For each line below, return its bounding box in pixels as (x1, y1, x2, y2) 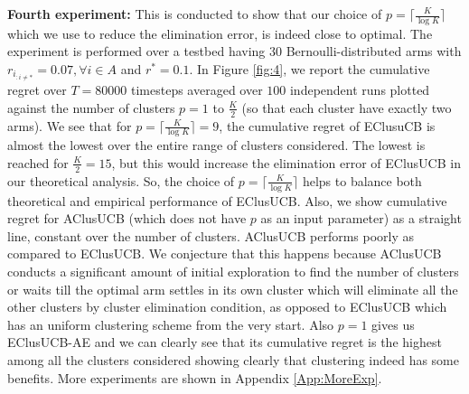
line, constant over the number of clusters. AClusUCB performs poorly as (7, 226, 415, 245)
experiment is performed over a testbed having (7, 42, 266, 61)
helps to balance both (302, 171, 422, 190)
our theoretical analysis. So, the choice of (7, 171, 235, 190)
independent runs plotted (289, 80, 430, 99)
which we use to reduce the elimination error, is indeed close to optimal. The (7, 23, 433, 42)
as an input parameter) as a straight (260, 209, 462, 228)
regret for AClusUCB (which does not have (7, 209, 247, 228)
